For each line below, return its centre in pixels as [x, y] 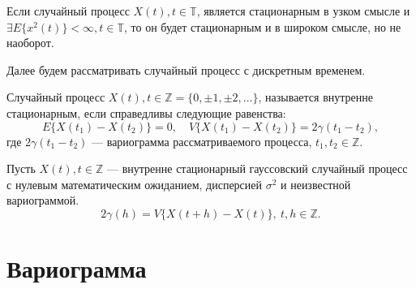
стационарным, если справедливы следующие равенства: [146, 112]
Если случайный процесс [68, 11]
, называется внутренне [315, 97]
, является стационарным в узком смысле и [303, 11]
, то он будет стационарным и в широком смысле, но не [262, 26]
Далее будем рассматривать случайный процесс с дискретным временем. [186, 69]
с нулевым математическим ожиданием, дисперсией [135, 184]
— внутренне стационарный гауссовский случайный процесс [257, 168]
